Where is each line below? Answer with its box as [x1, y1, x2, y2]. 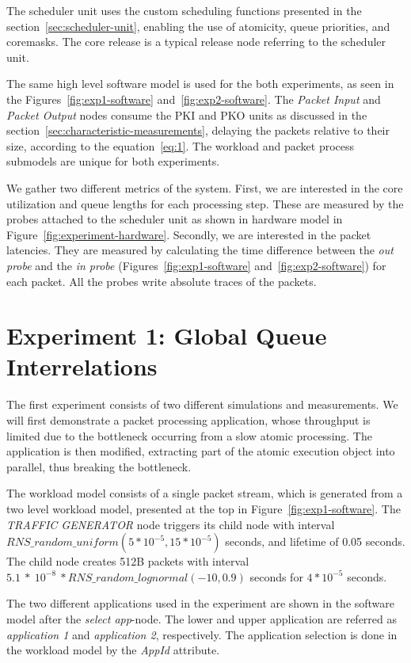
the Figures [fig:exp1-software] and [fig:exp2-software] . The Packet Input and [6, 90, 381, 107]
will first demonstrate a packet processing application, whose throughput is [6, 412, 371, 428]
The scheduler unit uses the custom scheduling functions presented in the [6, 2, 362, 18]
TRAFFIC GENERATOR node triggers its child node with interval [6, 516, 335, 532]
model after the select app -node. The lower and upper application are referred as [6, 610, 398, 627]
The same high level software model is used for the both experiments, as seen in [6, 75, 394, 92]
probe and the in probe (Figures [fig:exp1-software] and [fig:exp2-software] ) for [6, 257, 386, 273]
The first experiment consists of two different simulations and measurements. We [6, 396, 398, 413]
